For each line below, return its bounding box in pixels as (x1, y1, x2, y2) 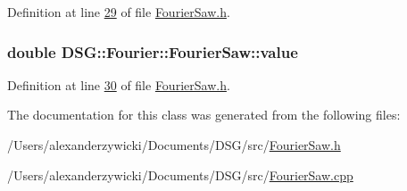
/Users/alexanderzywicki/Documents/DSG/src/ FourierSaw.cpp (7, 165, 353, 184)
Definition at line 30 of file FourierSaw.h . (7, 75, 230, 94)
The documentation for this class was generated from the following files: (7, 105, 401, 124)
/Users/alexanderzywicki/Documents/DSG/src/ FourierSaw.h (7, 136, 341, 154)
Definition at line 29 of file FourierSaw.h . (7, 3, 230, 21)
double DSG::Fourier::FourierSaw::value (7, 40, 298, 62)
